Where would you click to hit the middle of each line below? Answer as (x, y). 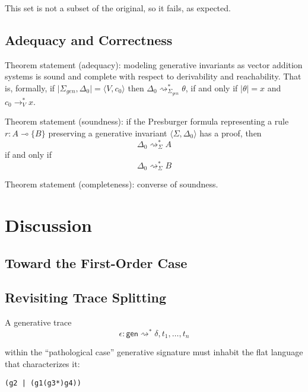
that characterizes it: (42, 363)
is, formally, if (30, 87)
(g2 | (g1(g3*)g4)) (43, 383)
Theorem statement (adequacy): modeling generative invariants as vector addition (154, 64)
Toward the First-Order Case (96, 262)
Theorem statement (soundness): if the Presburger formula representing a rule (147, 121)
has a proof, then (231, 133)
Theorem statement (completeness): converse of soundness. (112, 184)
